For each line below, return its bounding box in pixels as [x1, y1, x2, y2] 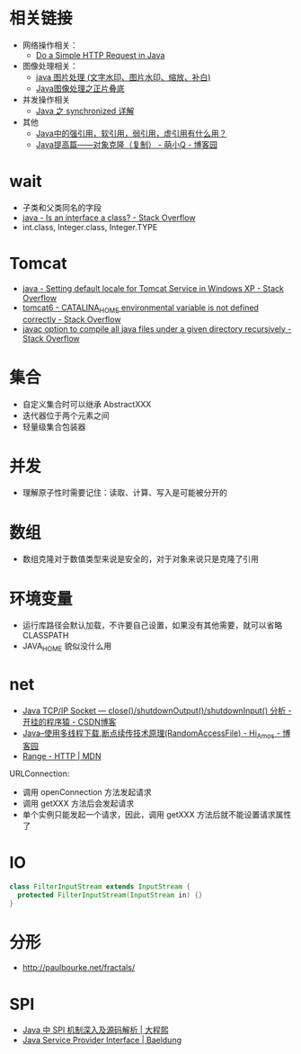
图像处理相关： [22, 60, 78, 71]
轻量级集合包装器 [22, 421, 86, 432]
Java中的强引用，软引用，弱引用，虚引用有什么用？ [35, 128, 227, 138]
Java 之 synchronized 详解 [35, 105, 135, 116]
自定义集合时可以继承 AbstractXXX [22, 398, 152, 409]
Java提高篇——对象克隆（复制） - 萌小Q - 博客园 [35, 138, 218, 149]
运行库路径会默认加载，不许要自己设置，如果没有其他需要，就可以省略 [22, 620, 283, 630]
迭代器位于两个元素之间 [22, 410, 110, 421]
